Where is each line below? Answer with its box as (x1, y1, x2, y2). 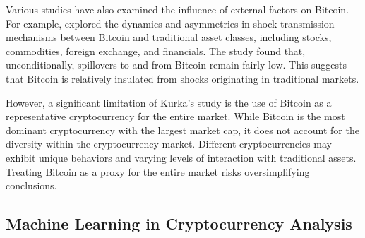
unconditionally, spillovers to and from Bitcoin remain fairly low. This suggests (6, 57, 347, 72)
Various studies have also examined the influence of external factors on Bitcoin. (6, 2, 349, 16)
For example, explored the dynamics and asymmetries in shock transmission (6, 16, 335, 30)
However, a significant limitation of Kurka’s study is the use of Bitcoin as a (6, 95, 332, 109)
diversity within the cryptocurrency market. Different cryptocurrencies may (6, 136, 332, 151)
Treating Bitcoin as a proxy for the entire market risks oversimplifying (6, 164, 310, 179)
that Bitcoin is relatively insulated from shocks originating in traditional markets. (6, 71, 359, 85)
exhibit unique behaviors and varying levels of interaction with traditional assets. (6, 150, 357, 165)
